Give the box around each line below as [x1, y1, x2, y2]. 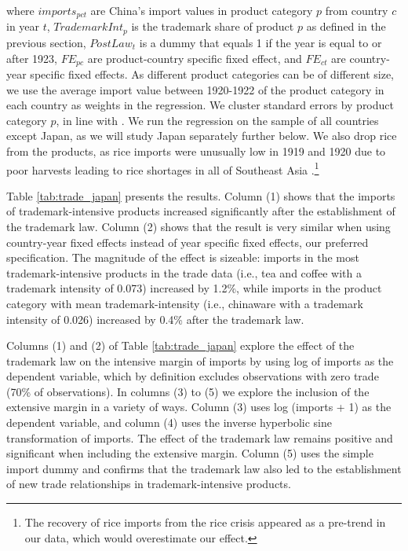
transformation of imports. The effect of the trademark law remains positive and [6, 429, 393, 446]
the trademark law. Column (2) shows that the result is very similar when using [6, 218, 391, 234]
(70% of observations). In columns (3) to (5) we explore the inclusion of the [6, 383, 370, 399]
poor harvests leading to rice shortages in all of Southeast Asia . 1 [6, 159, 319, 178]
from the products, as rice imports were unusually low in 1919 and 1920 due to [6, 142, 386, 159]
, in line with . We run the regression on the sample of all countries [56, 112, 379, 128]
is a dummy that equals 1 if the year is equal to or [139, 34, 382, 50]
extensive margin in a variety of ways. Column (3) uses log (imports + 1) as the [6, 399, 392, 415]
